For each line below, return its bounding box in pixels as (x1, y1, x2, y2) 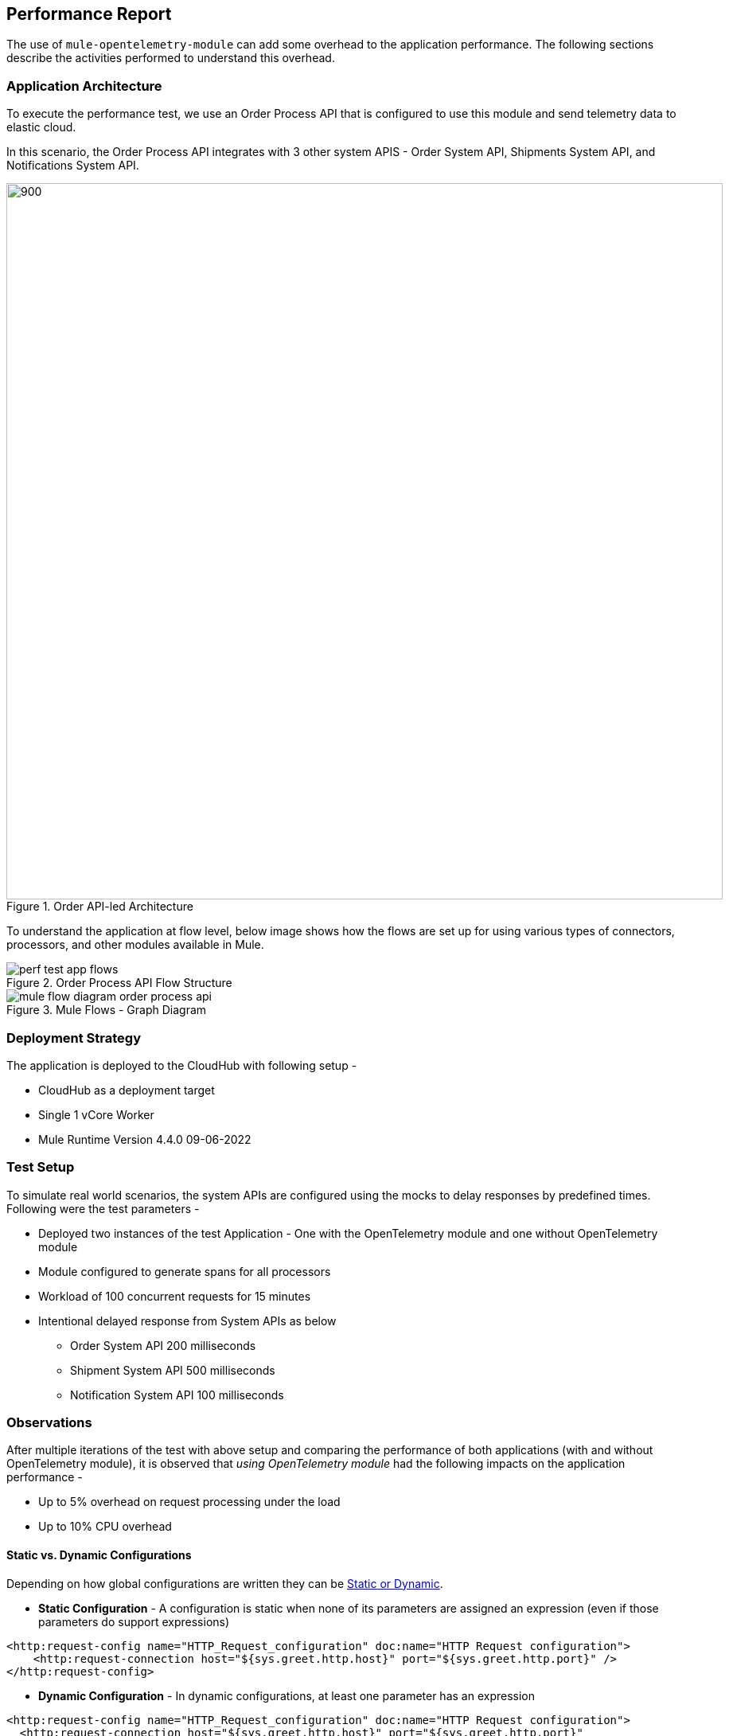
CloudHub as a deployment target (38, 1083, 215, 1097)
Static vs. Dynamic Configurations (6, 1548, 192, 1562)
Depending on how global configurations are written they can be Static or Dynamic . (6, 1576, 443, 1590)
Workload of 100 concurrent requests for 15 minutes (38, 1289, 311, 1303)
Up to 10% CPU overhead (38, 1519, 172, 1534)
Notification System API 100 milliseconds (70, 1387, 284, 1402)
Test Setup (6, 1159, 75, 1176)
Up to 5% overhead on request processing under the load (38, 1495, 341, 1509)
